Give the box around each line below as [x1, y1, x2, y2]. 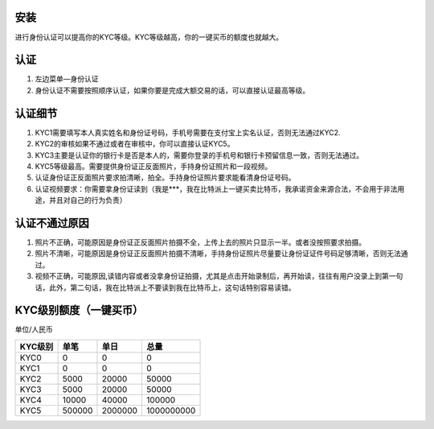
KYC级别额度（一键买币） [14, 303, 144, 317]
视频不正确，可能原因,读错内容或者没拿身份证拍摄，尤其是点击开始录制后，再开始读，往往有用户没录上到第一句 [35, 271, 403, 281]
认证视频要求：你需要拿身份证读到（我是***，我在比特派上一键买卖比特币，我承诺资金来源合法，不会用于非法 [35, 184, 398, 193]
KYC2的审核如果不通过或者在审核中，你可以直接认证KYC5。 [35, 139, 235, 149]
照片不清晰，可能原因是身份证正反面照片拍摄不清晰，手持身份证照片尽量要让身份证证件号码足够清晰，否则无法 [35, 249, 401, 258]
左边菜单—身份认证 [35, 74, 99, 84]
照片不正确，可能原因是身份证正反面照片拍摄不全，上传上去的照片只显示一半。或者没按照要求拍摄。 [35, 237, 366, 247]
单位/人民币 [14, 324, 54, 334]
